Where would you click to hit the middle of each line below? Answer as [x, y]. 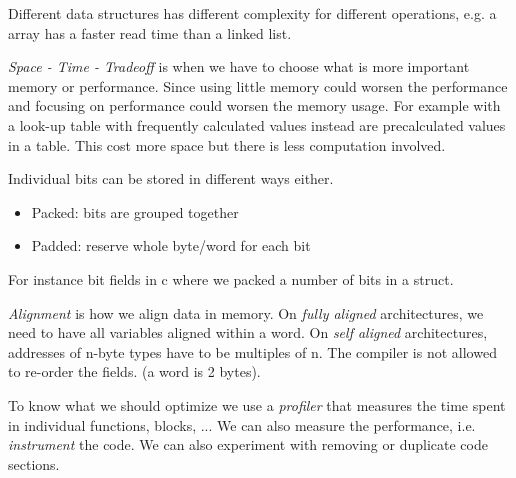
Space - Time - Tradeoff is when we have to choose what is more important [239, 66]
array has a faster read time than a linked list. [150, 32]
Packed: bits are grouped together [135, 211]
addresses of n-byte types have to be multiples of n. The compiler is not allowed [252, 351]
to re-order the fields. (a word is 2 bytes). [134, 371]
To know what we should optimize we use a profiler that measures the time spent [257, 404]
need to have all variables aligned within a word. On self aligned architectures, [248, 332]
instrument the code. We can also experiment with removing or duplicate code [248, 444]
